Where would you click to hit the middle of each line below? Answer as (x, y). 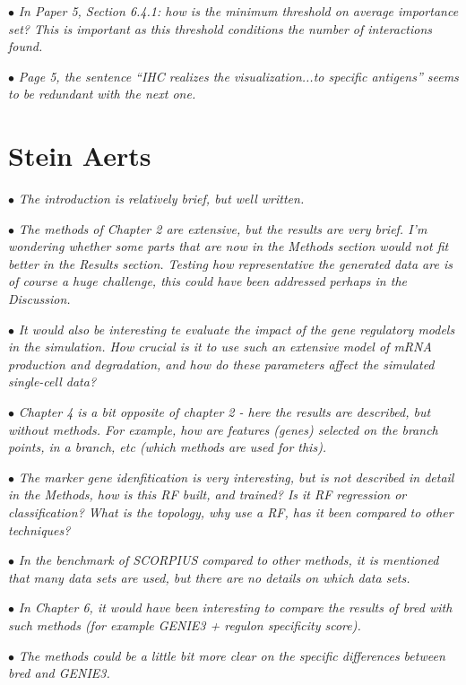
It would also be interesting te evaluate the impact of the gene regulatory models (237, 329)
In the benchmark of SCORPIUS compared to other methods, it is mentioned (229, 560)
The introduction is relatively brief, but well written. (161, 199)
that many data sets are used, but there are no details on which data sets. (209, 577)
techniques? (39, 529)
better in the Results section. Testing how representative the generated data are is (230, 263)
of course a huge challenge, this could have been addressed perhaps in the (207, 281)
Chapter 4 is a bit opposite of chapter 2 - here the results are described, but (224, 412)
